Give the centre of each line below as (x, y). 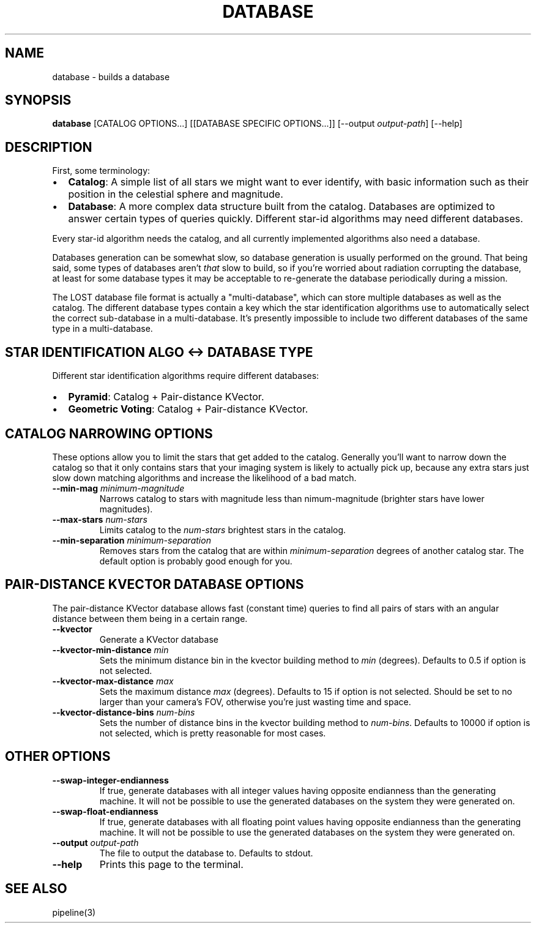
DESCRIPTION (49, 147)
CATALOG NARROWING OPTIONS (109, 433)
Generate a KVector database (159, 639)
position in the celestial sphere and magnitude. (176, 194)
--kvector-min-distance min (110, 649)
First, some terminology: (101, 171)
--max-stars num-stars (100, 519)
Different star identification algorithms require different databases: (186, 376)
